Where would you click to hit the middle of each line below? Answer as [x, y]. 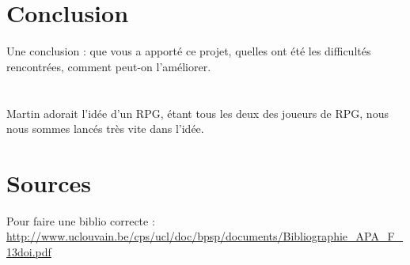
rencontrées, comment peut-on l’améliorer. [109, 66]
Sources [49, 182]
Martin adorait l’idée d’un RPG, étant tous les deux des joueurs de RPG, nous [197, 113]
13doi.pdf [29, 252]
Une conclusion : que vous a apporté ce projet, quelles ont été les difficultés [189, 51]
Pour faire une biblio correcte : [81, 220]
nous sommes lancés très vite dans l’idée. [105, 129]
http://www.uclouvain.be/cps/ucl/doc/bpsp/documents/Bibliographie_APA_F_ [205, 236]
